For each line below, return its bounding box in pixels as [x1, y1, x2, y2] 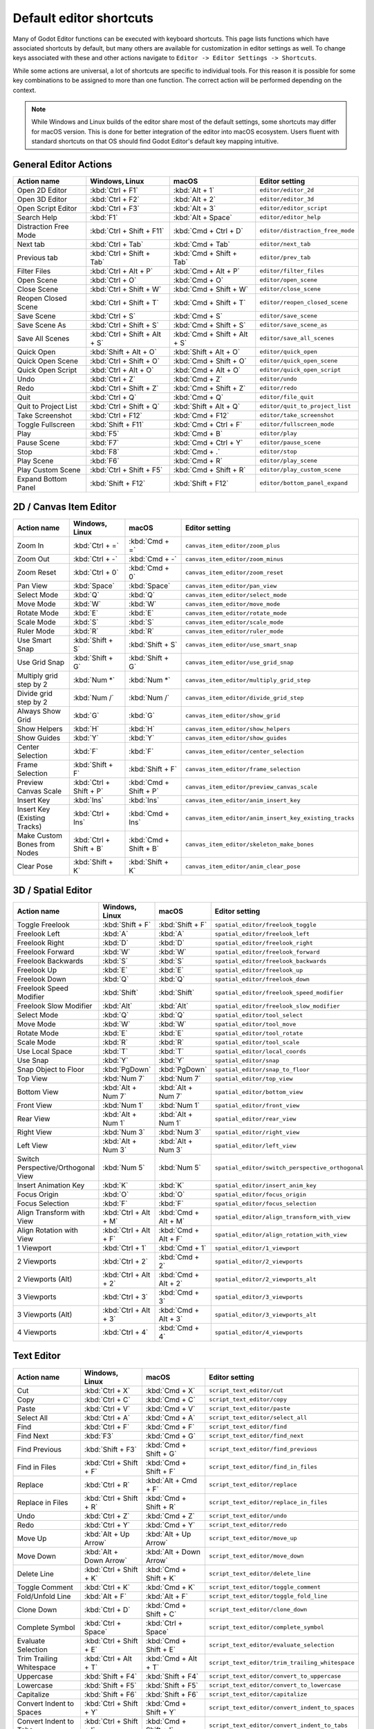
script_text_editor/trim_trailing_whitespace [208, 1659, 355, 1667]
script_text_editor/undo [208, 1512, 287, 1519]
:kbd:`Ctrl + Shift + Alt [90, 329, 162, 339]
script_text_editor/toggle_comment [208, 1584, 321, 1591]
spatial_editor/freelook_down [214, 975, 310, 983]
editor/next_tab [259, 241, 311, 248]
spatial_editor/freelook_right [214, 939, 314, 947]
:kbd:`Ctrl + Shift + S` [90, 320, 159, 330]
